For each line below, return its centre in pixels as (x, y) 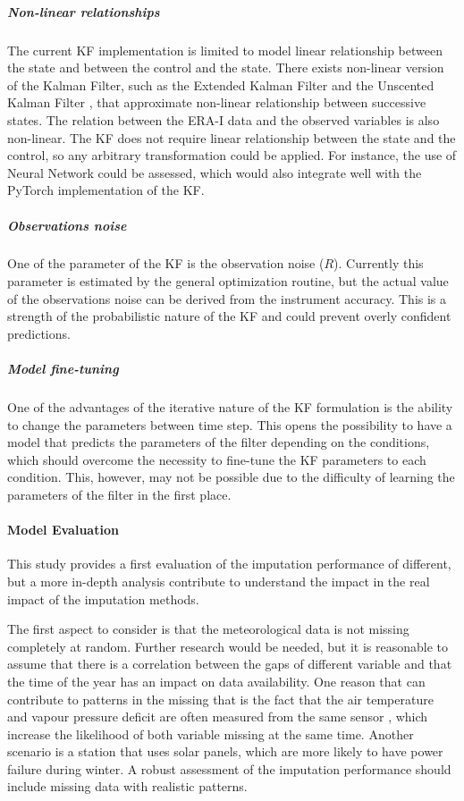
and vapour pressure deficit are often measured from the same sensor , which (218, 717)
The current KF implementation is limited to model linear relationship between (225, 50)
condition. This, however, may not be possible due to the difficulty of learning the (231, 477)
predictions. (39, 333)
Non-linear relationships (84, 11)
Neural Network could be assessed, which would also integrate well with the (215, 172)
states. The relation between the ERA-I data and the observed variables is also (224, 119)
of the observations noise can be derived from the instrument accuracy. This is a (227, 298)
